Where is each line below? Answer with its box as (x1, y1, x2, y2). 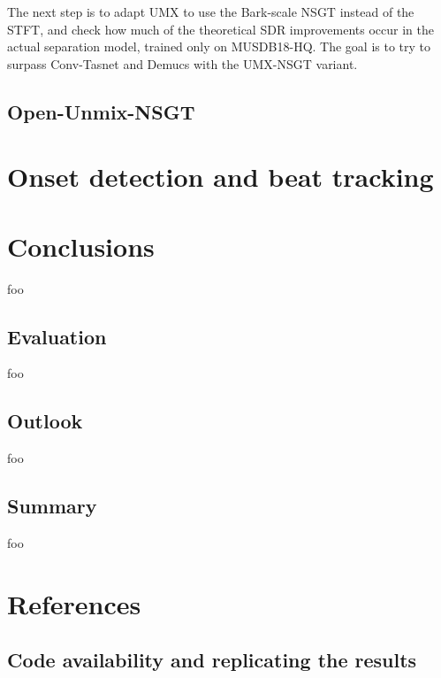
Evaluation (7, 322, 107, 350)
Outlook (7, 407, 83, 435)
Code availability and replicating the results (7, 646, 417, 674)
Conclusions (7, 227, 155, 264)
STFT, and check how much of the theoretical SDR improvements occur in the (7, 19, 434, 38)
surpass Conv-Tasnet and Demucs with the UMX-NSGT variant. (7, 54, 358, 73)
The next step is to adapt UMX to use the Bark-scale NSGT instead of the (7, 3, 414, 20)
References (7, 585, 141, 621)
